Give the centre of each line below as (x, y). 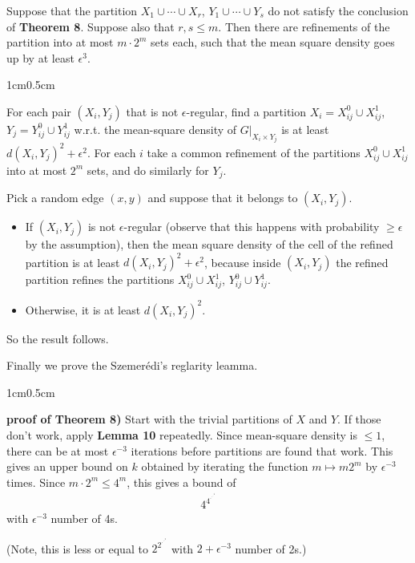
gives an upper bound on (67, 466)
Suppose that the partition (72, 10)
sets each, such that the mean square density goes (273, 42)
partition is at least (73, 262)
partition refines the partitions (100, 279)
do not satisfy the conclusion (338, 10)
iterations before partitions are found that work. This (262, 450)
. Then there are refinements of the (304, 26)
